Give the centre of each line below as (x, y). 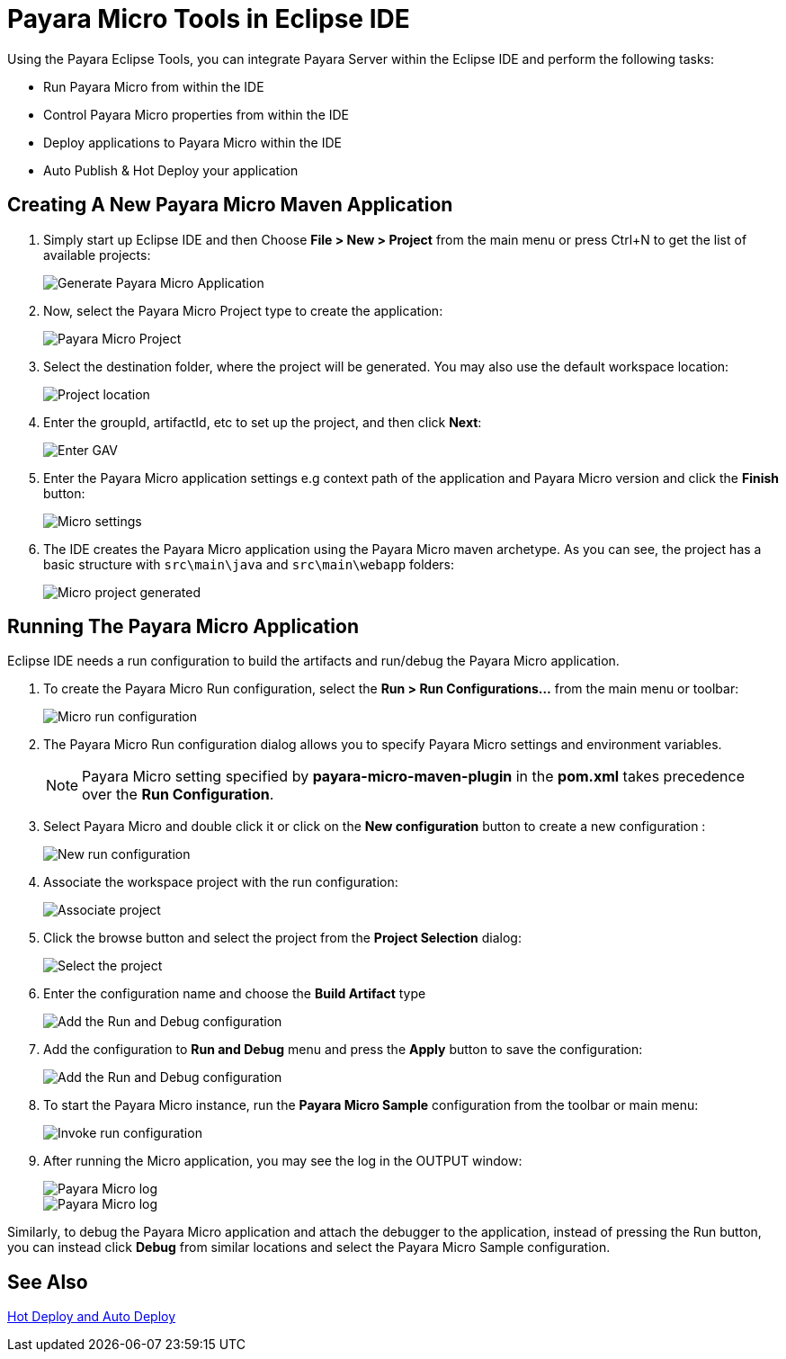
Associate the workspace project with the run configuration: (221, 882)
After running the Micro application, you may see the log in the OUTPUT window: (283, 1161)
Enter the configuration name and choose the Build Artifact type (235, 994)
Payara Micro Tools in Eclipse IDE (209, 19)
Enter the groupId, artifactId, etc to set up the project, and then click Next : (263, 422)
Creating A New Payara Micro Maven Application (230, 205)
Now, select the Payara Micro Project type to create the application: (243, 310)
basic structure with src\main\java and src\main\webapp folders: (249, 564)
